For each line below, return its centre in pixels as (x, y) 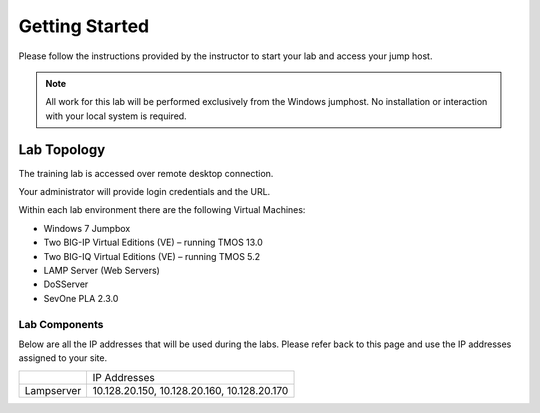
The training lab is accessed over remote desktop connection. (146, 173)
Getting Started (84, 26)
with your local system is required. (116, 116)
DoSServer (66, 284)
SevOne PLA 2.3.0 (81, 298)
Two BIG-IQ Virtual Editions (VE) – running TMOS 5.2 (152, 256)
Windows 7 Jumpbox (87, 228)
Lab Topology (62, 149)
